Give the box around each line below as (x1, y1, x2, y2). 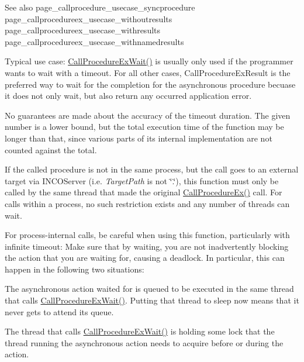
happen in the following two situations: (5, 263, 144, 275)
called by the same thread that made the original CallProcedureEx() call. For (5, 186, 282, 198)
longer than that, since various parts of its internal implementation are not (5, 132, 272, 144)
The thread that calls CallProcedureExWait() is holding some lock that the (5, 325, 275, 337)
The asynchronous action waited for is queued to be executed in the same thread (5, 282, 294, 295)
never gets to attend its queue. (5, 305, 114, 318)
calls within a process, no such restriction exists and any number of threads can (5, 197, 290, 209)
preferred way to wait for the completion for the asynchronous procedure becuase (5, 78, 296, 90)
